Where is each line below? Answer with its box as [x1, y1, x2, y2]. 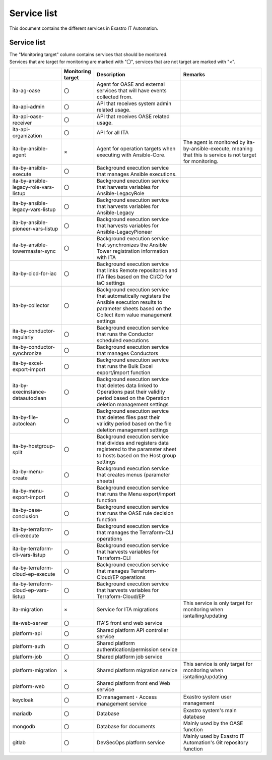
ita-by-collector [12, 302, 50, 309]
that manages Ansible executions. [96, 171, 177, 178]
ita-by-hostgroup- [12, 443, 55, 450]
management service [96, 700, 147, 708]
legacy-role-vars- [12, 184, 54, 191]
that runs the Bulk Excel [96, 363, 153, 370]
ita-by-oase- [12, 507, 43, 514]
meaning [232, 145, 253, 152]
